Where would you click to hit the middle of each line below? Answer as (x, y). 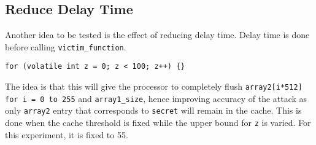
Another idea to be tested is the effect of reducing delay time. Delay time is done (157, 35)
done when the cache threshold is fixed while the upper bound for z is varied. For (158, 123)
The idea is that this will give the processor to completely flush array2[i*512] (154, 86)
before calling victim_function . (66, 46)
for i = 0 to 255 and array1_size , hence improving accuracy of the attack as (156, 98)
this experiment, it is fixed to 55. (67, 134)
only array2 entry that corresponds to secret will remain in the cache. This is (153, 110)
